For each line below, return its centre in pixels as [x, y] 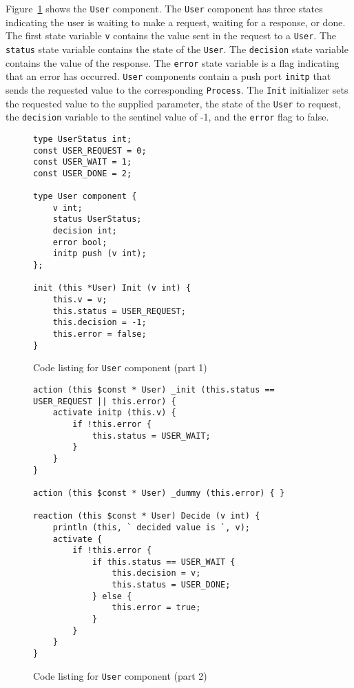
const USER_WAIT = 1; [83, 162]
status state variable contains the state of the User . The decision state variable [177, 49]
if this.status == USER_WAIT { [164, 562]
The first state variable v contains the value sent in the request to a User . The [171, 35]
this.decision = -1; [100, 323]
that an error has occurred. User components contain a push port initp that [168, 76]
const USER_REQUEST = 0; [90, 150]
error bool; [80, 242]
